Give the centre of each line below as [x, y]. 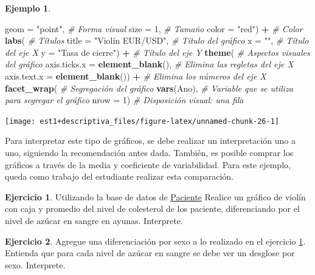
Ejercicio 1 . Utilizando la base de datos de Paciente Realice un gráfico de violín [155, 196]
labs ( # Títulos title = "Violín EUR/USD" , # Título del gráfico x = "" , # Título [157, 40]
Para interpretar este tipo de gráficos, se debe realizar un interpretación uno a [150, 141]
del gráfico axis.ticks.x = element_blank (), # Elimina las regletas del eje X [149, 64]
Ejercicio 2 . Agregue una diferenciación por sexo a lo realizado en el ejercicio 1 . [155, 241]
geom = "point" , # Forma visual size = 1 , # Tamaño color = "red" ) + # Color [154, 28]
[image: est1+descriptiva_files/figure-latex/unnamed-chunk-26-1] [142, 121]
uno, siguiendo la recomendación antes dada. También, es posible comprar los [149, 152]
